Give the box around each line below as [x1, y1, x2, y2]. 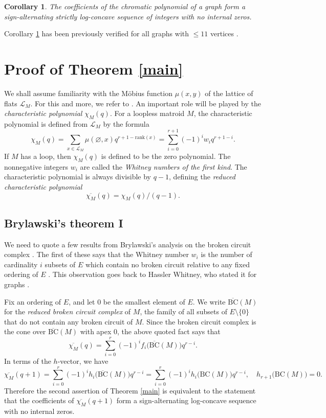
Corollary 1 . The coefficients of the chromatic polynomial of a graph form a [4, 1, 246, 11]
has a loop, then [20, 151, 71, 161]
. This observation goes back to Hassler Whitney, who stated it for [48, 269, 257, 280]
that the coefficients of [4, 395, 74, 406]
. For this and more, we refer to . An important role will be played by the [30, 98, 261, 108]
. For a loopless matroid [110, 108, 185, 119]
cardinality [4, 259, 38, 269]
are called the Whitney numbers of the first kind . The [80, 161, 247, 172]
